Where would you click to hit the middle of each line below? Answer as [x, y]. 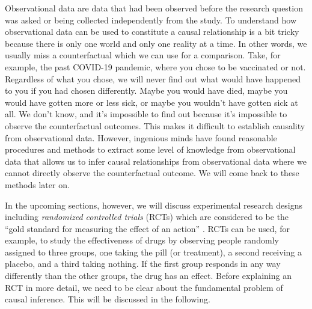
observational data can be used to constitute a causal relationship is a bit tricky [152, 32]
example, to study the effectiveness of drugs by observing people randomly [142, 240]
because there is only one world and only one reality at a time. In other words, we [156, 43]
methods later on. [37, 184]
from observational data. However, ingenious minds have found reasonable [141, 137]
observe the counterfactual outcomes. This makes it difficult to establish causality [155, 125]
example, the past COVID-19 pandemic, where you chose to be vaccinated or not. [155, 66]
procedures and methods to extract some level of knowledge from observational [150, 149]
